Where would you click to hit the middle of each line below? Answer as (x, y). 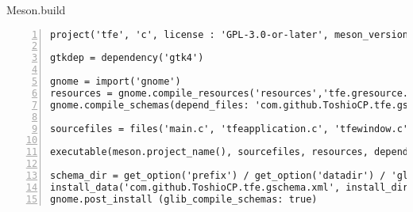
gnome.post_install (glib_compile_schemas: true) (184, 199)
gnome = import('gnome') (116, 82)
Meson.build (36, 9)
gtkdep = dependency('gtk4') (127, 58)
